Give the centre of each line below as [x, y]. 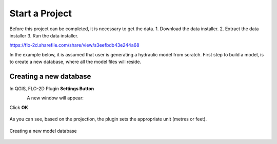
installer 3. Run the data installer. [44, 35]
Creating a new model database [43, 131]
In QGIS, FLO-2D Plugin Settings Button [52, 89]
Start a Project [41, 13]
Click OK [19, 107]
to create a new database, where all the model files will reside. [75, 62]
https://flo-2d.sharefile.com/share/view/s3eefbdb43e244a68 [74, 45]
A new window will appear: [55, 98]
